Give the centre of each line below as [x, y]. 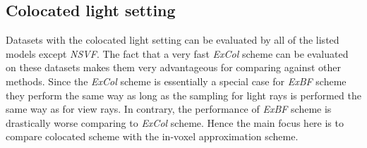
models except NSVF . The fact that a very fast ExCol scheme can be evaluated [177, 53]
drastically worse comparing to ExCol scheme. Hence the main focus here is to [175, 122]
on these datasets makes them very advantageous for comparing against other [174, 67]
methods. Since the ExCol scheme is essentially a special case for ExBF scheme [176, 81]
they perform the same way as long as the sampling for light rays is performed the [183, 95]
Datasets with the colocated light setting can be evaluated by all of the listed [173, 40]
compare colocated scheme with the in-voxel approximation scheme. [152, 136]
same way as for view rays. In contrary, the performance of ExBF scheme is [169, 109]
